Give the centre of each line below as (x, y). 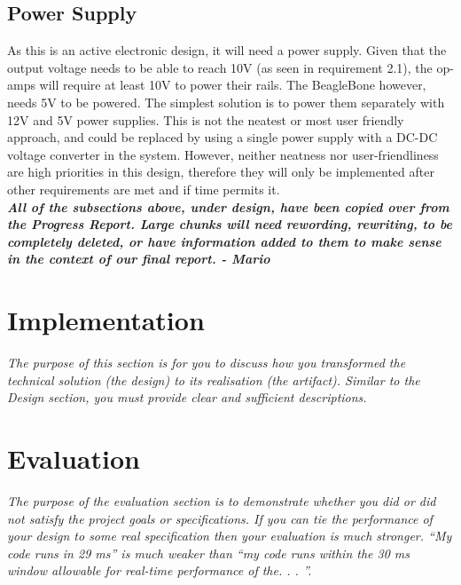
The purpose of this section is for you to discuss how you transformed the (207, 363)
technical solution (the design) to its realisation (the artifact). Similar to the (214, 379)
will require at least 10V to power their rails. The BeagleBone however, (233, 85)
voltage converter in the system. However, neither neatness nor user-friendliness (223, 154)
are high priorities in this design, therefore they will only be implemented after (221, 172)
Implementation (106, 320)
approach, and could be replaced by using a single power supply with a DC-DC (223, 137)
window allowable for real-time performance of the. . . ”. (160, 570)
